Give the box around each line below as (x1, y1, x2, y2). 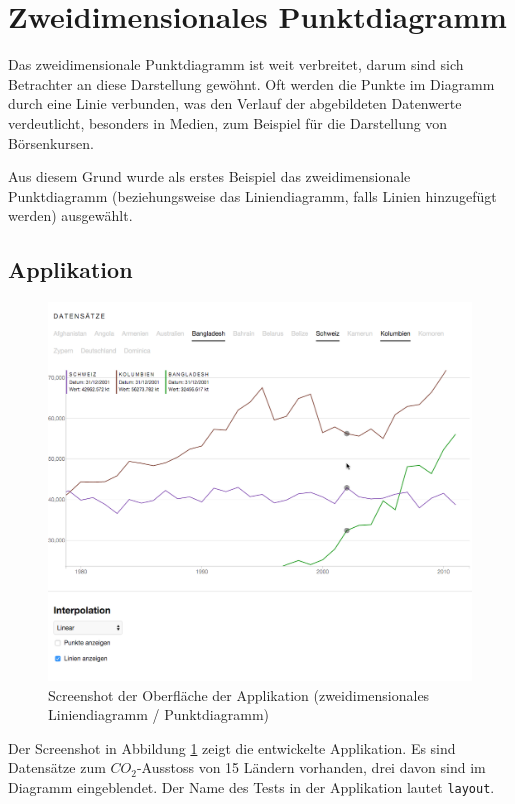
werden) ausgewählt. (8, 205, 133, 226)
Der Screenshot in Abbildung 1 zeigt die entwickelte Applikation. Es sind (8, 737, 456, 758)
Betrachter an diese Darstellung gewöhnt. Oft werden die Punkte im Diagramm (8, 73, 495, 94)
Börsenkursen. (8, 132, 94, 153)
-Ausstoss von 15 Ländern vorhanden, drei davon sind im (136, 757, 486, 778)
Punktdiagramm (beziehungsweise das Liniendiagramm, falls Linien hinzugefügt (8, 185, 497, 206)
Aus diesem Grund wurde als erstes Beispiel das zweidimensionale (8, 166, 411, 187)
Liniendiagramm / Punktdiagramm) (48, 704, 270, 725)
